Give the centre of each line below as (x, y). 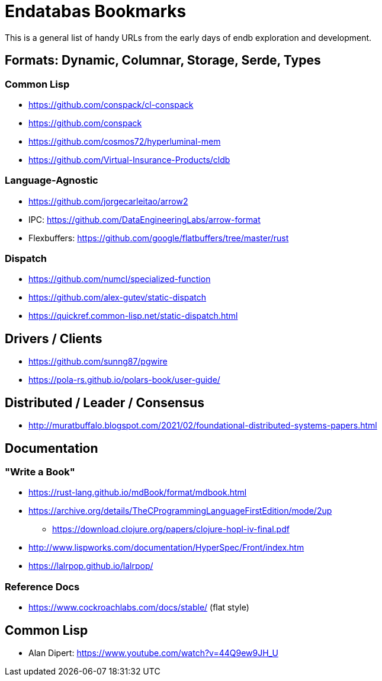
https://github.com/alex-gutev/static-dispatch (118, 298)
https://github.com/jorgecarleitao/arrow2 (108, 201)
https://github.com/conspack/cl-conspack (111, 104)
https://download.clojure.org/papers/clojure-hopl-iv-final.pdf (171, 529)
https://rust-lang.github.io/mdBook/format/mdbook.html (138, 493)
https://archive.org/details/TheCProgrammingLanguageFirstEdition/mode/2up (180, 511)
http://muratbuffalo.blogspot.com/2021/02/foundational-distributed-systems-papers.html (203, 426)
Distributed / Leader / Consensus (105, 402)
